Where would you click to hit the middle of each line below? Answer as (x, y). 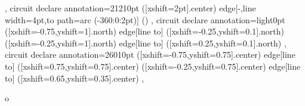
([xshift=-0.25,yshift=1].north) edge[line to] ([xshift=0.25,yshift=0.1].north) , (146, 43)
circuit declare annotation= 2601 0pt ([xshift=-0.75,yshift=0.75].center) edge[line (150, 54)
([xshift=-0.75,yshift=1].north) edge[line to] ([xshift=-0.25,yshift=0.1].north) (144, 31)
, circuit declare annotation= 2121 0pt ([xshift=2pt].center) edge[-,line (130, 8)
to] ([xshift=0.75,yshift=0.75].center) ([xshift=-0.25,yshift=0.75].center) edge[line (153, 66)
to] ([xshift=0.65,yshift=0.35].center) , (75, 78)
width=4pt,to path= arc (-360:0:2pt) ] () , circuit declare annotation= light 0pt (145, 19)
